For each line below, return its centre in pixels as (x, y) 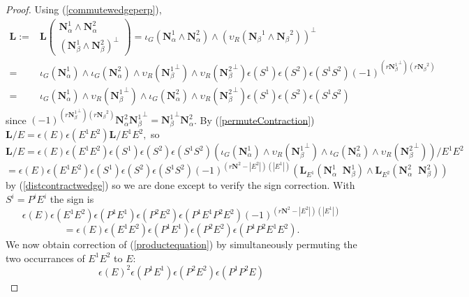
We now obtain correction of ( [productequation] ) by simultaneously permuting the (181, 244)
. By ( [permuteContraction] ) (254, 120)
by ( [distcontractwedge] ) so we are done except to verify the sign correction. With (180, 185)
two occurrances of (45, 258)
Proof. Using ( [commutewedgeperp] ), (84, 9)
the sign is (72, 199)
